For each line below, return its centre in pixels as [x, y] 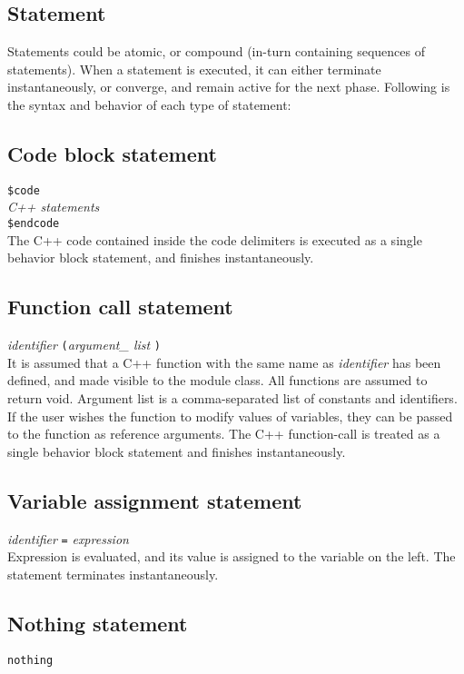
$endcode [34, 224]
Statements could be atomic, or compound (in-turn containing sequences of [216, 51]
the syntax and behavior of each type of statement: [149, 104]
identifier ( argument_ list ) [84, 345]
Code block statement [112, 153]
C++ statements [54, 207]
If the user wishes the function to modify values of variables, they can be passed [230, 416]
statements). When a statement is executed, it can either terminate [194, 69]
